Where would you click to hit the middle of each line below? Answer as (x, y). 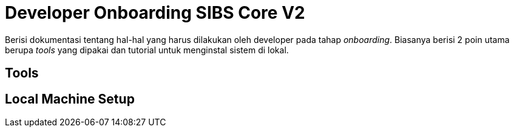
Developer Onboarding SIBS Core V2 (155, 13)
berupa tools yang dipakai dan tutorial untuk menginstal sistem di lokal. (147, 50)
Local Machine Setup (70, 99)
